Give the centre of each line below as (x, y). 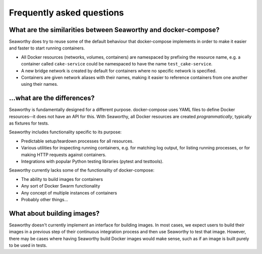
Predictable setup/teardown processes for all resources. (77, 141)
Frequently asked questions (66, 13)
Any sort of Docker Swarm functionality (61, 186)
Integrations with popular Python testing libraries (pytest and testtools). (92, 161)
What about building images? (54, 213)
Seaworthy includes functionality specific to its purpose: (65, 132)
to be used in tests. (28, 245)
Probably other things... (44, 199)
